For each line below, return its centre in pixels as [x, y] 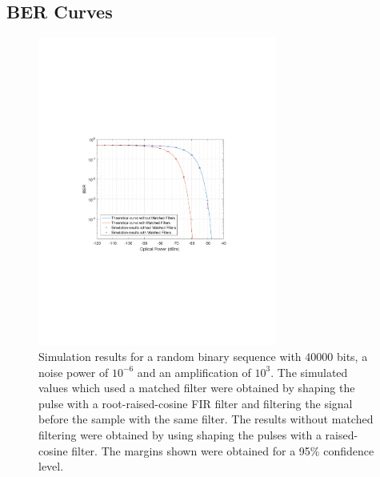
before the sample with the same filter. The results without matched [206, 419]
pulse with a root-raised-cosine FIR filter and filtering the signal [196, 403]
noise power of [74, 372]
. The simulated [309, 372]
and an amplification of [194, 372]
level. [51, 466]
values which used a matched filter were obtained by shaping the [197, 388]
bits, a [352, 357]
